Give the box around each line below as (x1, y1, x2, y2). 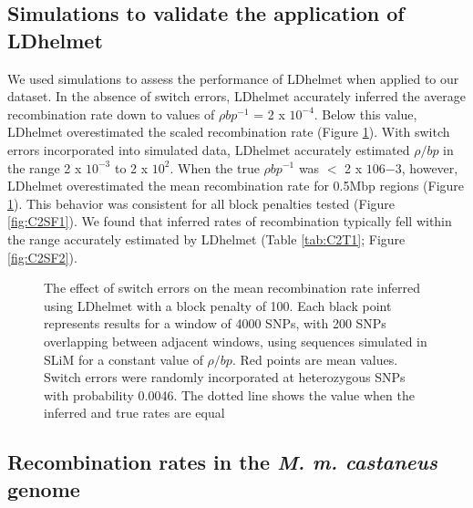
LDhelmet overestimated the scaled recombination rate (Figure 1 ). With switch (7, 122, 450, 141)
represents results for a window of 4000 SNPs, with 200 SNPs (44, 314, 386, 333)
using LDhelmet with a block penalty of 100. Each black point (44, 295, 392, 315)
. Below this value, (314, 104, 417, 123)
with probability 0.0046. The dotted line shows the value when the (44, 385, 415, 404)
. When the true (170, 158, 260, 177)
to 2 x (114, 158, 149, 177)
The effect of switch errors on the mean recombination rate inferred (44, 278, 420, 297)
